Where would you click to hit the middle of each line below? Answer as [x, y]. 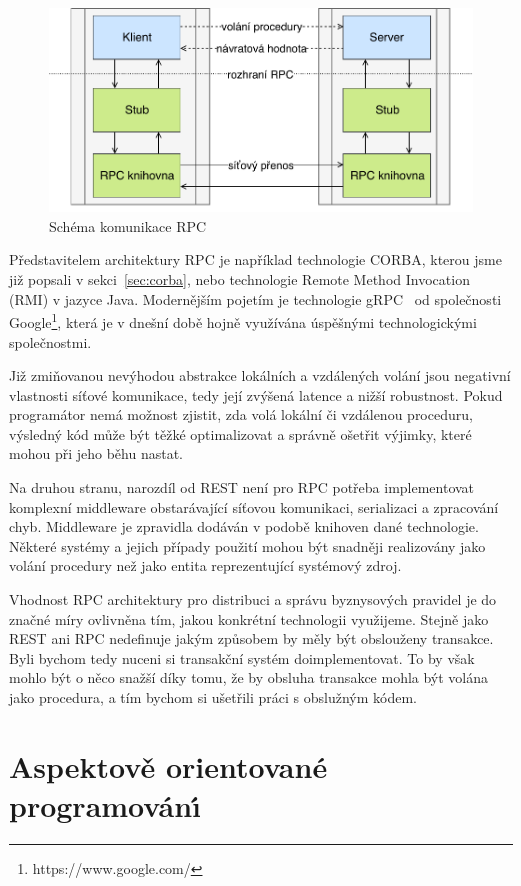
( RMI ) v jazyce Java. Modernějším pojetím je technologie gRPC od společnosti [255, 298]
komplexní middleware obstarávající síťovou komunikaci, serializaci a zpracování [254, 506]
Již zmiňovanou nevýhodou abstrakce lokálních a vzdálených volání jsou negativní [260, 375]
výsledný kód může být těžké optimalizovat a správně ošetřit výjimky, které [240, 433]
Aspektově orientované [168, 765]
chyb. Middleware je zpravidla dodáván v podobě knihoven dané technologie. [244, 526]
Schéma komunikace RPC [128, 225]
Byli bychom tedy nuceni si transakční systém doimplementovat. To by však [242, 657]
